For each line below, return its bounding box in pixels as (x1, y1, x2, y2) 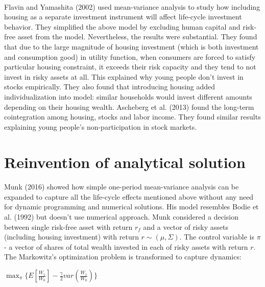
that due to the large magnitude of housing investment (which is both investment (4, 41, 259, 52)
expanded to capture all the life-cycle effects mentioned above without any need (4, 191, 254, 202)
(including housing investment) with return (4, 231, 139, 242)
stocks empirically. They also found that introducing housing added (4, 81, 215, 92)
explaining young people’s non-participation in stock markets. (4, 121, 197, 132)
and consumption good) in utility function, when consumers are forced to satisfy (4, 51, 256, 62)
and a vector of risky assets (143, 221, 228, 232)
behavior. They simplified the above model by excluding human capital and (4, 21, 240, 32)
